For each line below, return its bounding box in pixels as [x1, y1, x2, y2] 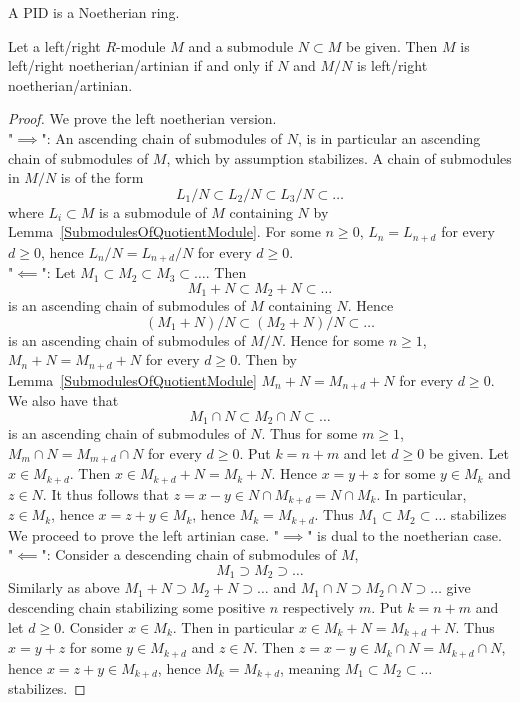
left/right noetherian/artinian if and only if [8, 55, 273, 76]
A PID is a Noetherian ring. [8, 2, 180, 22]
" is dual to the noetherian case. [307, 524, 502, 545]
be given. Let [428, 443, 509, 464]
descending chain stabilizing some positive [8, 597, 265, 618]
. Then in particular [172, 616, 295, 637]
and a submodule [188, 35, 294, 56]
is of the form [60, 167, 144, 188]
